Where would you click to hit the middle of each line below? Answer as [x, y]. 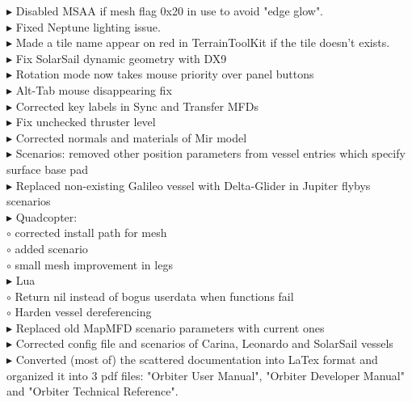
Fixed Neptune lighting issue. [88, 26]
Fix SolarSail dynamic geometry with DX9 [121, 58]
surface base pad [47, 169]
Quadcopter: [46, 216]
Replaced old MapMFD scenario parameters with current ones [170, 327]
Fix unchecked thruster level [86, 122]
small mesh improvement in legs [94, 264]
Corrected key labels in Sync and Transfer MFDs [137, 106]
